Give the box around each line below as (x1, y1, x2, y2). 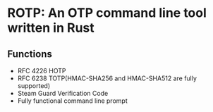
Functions (7, 48, 53, 60)
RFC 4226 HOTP (17, 67, 66, 75)
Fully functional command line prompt (17, 97, 128, 105)
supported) (17, 82, 51, 89)
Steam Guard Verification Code (17, 89, 109, 97)
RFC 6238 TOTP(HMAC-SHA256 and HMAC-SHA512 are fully (17, 74, 197, 82)
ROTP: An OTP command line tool (7, 5, 207, 21)
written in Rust (7, 20, 95, 36)
